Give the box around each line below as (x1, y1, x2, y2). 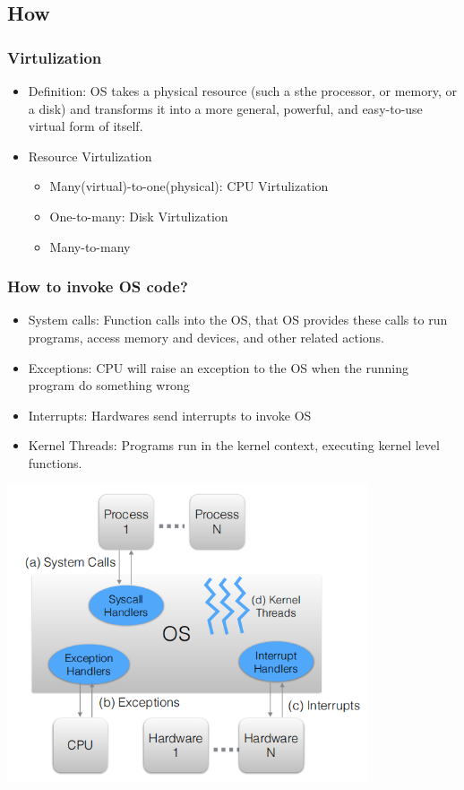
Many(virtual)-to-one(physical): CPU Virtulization (49, 177, 329, 195)
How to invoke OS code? (7, 275, 188, 298)
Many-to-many (49, 237, 131, 256)
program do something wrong (28, 376, 190, 395)
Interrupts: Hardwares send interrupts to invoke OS (28, 405, 312, 424)
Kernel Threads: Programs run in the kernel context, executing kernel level (28, 436, 440, 455)
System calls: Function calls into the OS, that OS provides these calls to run (28, 310, 448, 329)
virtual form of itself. (28, 117, 143, 135)
